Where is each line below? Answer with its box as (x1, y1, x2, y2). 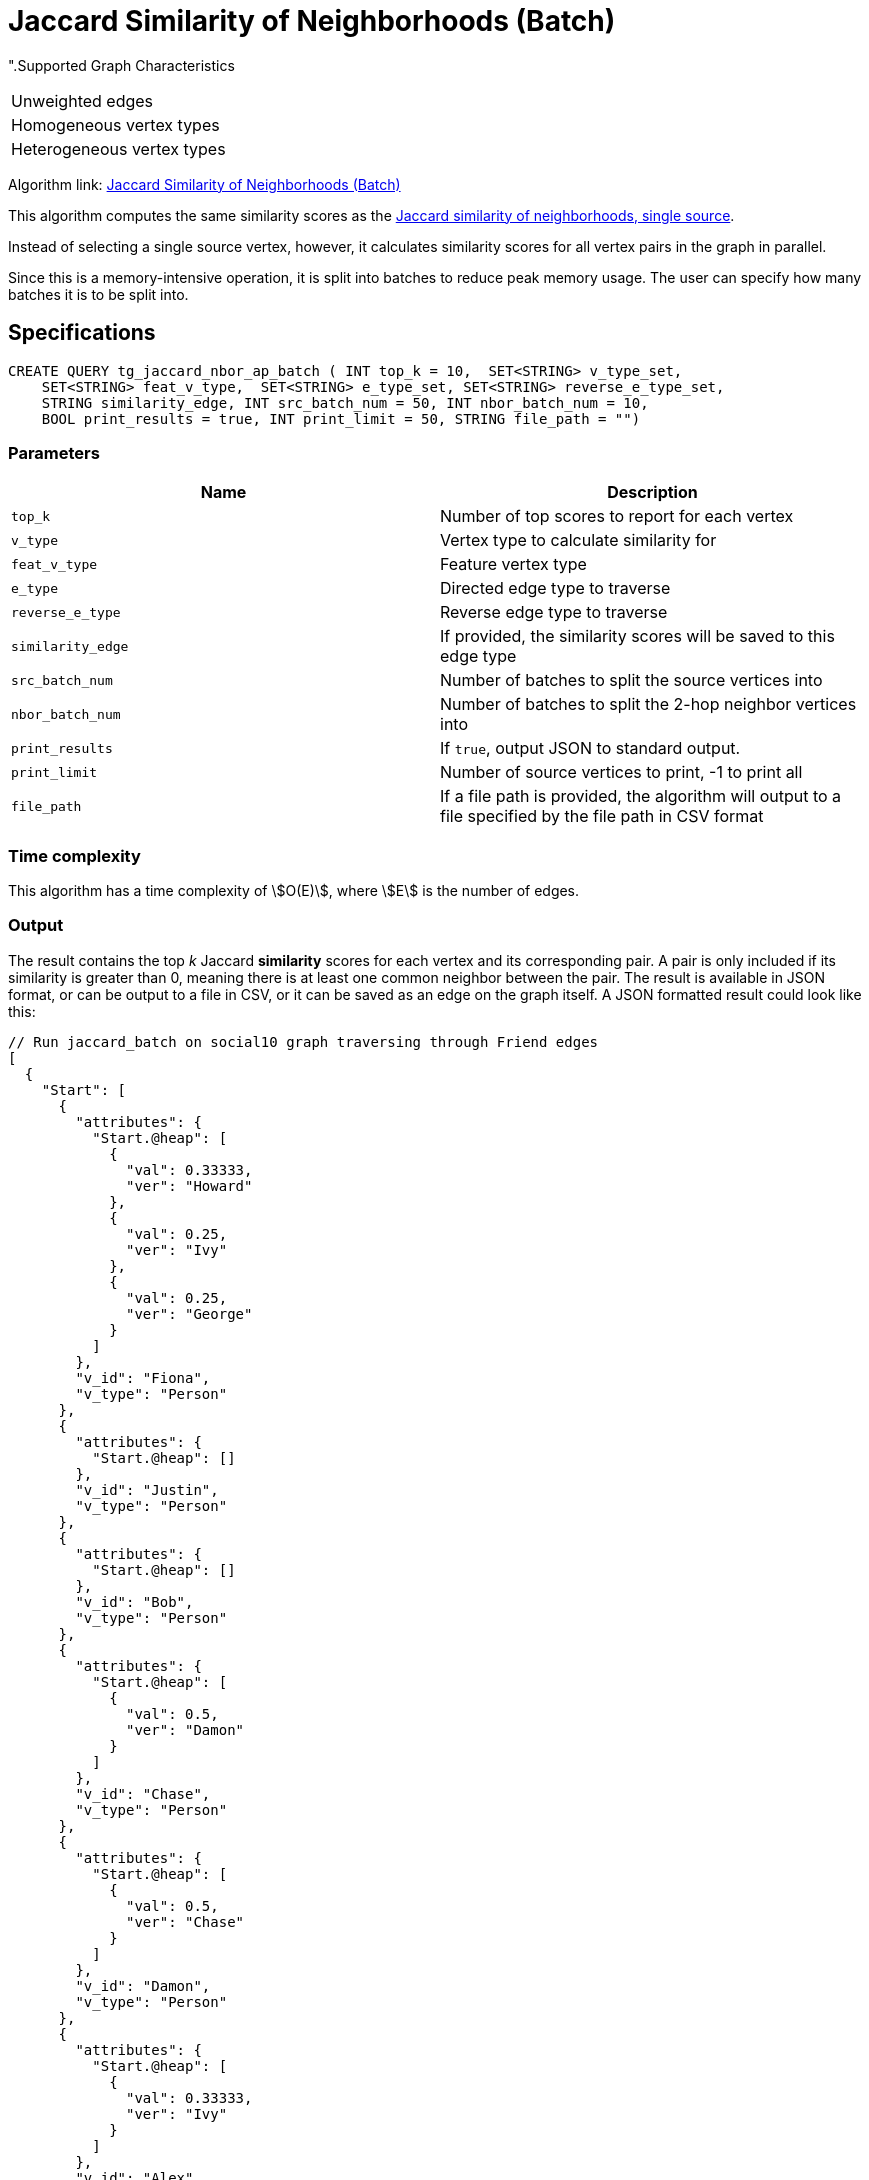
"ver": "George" (126, 1305, 253, 1322)
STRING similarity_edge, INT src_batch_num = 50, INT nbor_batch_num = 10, (41, 394, 649, 411)
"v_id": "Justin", (75, 1481, 219, 1498)
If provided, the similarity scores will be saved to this (440, 626, 835, 647)
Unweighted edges (11, 90, 154, 111)
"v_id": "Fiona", (75, 1369, 211, 1386)
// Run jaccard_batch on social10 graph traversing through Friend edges (8, 1033, 599, 1050)
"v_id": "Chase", (75, 1785, 211, 1802)
